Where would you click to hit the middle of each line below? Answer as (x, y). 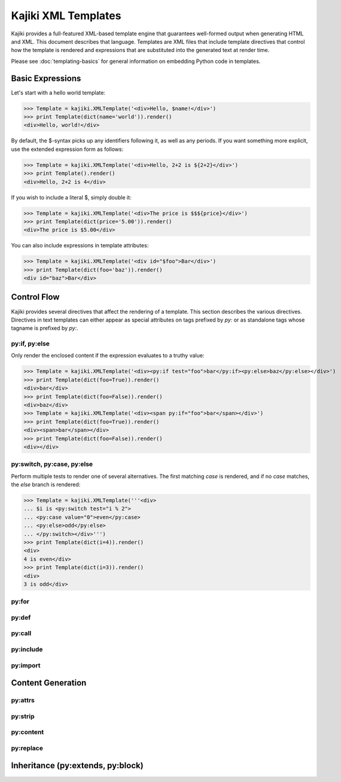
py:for (20, 602)
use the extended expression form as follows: (67, 149)
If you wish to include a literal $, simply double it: (71, 197)
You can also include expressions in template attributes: (80, 245)
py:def (21, 617)
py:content (28, 732)
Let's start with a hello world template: (58, 92)
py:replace (27, 748)
